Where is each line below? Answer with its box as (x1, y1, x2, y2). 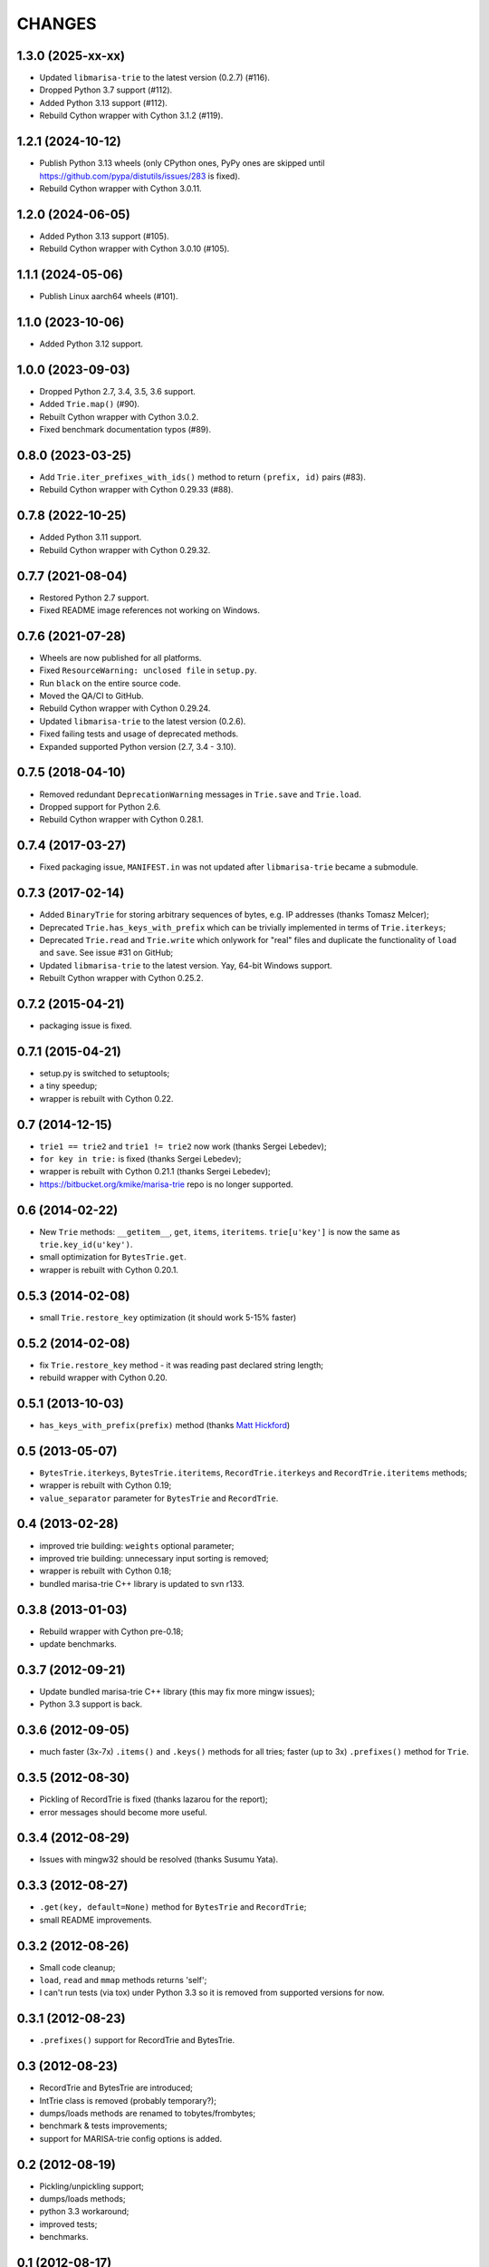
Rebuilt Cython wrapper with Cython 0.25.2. (39, 973, 204, 984)
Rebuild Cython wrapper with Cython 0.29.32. (39, 544, 211, 555)
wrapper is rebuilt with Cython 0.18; (39, 1565, 172, 1577)
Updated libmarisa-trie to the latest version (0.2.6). (39, 715, 246, 726)
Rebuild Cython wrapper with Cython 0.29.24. (39, 703, 211, 714)
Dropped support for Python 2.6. (39, 801, 161, 812)
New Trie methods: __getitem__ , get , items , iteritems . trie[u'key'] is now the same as (39, 1226, 400, 1237)
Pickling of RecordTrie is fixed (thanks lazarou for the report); (39, 1794, 269, 1805)
